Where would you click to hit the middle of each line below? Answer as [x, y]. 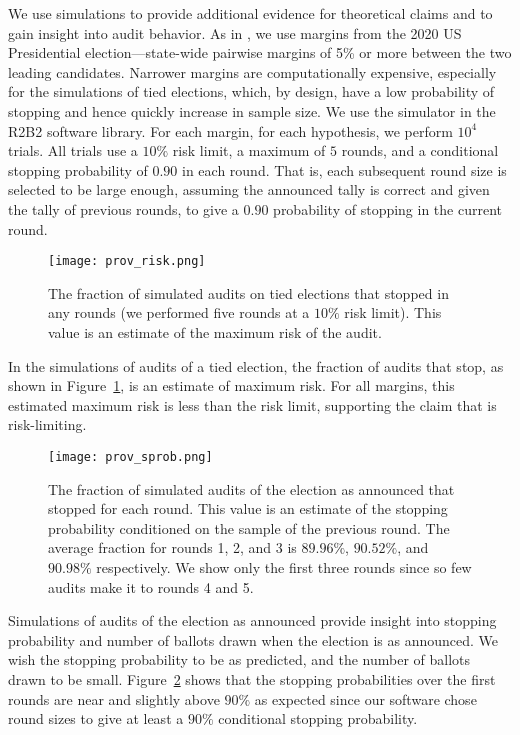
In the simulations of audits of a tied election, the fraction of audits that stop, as [256, 365]
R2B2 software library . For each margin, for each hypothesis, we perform [230, 130]
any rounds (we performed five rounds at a [179, 312]
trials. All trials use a [73, 150]
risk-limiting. [47, 424]
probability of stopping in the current [388, 208]
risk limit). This [393, 312]
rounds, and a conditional [420, 150]
